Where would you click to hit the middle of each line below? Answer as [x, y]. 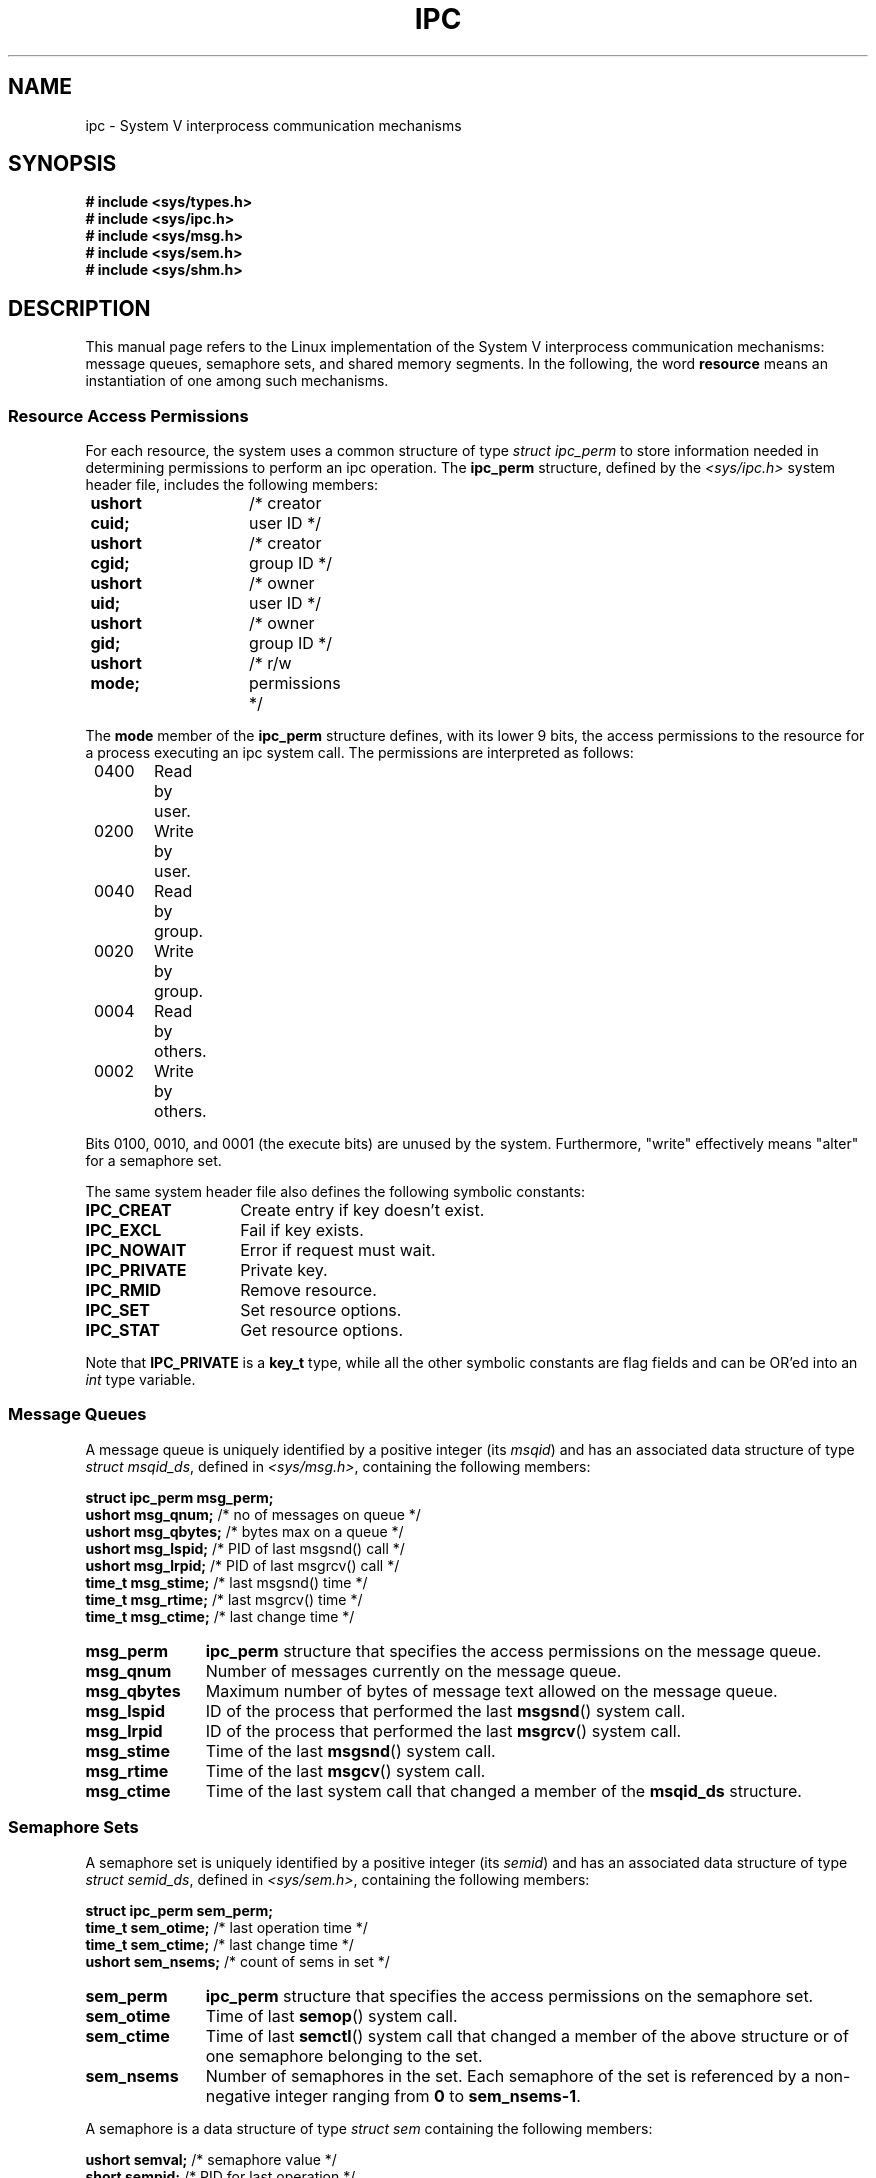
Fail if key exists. [302, 1230]
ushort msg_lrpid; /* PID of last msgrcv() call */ [242, 1565]
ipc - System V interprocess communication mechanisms [273, 125]
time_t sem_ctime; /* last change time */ [219, 1944]
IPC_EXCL [123, 1230]
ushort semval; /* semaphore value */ [211, 2159]
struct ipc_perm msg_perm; [179, 1497]
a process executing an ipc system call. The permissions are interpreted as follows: [359, 753]
